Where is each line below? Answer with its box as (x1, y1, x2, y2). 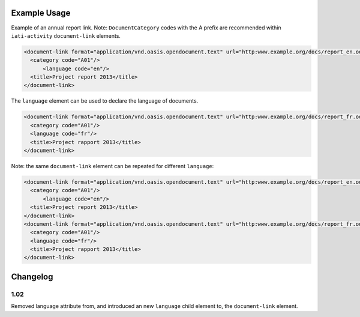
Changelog (11, 271, 53, 282)
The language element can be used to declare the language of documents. (11, 97, 199, 104)
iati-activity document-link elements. (11, 32, 121, 39)
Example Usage (11, 8, 71, 18)
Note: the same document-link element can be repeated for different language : (11, 162, 214, 169)
